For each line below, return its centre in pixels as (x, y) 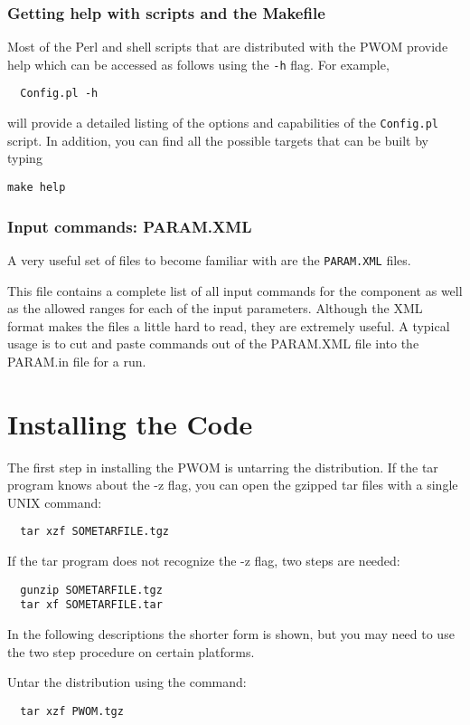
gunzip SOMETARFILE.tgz (91, 590)
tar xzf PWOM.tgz (72, 711)
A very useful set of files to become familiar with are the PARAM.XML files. (209, 259)
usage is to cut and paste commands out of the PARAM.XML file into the (213, 343)
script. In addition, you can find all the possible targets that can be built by (218, 140)
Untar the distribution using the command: (127, 682)
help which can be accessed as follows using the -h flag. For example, (198, 64)
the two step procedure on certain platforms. (131, 651)
